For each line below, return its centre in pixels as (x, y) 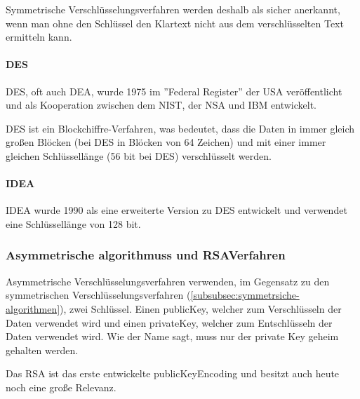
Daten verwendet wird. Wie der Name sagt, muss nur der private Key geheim (172, 336)
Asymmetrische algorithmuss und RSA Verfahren (146, 255)
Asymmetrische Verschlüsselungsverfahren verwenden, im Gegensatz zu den (168, 281)
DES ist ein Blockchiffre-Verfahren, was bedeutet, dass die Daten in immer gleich (180, 128)
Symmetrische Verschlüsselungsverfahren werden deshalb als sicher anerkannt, (173, 9)
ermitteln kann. (39, 37)
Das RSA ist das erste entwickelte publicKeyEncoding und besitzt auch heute (173, 373)
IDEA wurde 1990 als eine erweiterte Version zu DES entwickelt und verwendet (176, 210)
